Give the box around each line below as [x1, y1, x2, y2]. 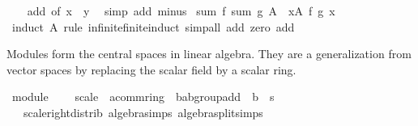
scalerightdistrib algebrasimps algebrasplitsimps [23, 103, 263, 120]
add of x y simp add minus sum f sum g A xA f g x [27, 2, 335, 19]
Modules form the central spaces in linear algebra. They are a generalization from [6, 45, 412, 62]
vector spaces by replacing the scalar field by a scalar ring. [6, 61, 296, 78]
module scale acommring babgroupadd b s [11, 88, 275, 105]
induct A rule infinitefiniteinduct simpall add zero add [11, 18, 295, 35]
